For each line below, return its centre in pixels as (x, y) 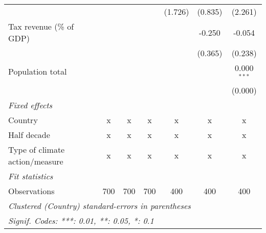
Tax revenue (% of (41, 26)
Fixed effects (30, 105)
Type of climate (37, 149)
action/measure (36, 161)
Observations (31, 191)
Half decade (29, 134)
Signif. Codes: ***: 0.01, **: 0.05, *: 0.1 (81, 220)
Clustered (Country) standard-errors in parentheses (99, 205)
